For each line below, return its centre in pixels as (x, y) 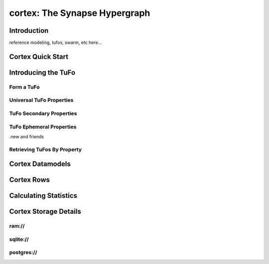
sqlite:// (19, 239)
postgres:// (23, 253)
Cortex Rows (29, 180)
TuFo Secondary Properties (43, 113)
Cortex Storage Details (45, 212)
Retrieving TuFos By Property (46, 149)
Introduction (29, 31)
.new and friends (27, 136)
